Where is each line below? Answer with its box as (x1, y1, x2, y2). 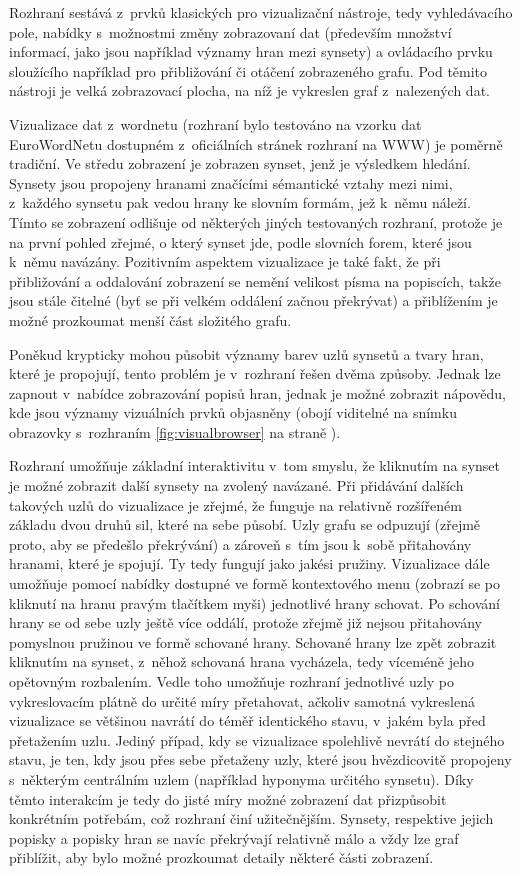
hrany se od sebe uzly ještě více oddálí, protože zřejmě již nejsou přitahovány (9, 612, 482, 633)
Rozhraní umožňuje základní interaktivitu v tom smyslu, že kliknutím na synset (9, 455, 500, 476)
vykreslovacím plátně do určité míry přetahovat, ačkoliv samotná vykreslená (9, 690, 475, 711)
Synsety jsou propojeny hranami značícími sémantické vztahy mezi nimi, (9, 172, 453, 193)
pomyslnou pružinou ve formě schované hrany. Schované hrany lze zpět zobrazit (9, 631, 497, 652)
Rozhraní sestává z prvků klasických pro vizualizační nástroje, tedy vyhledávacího (9, 2, 513, 22)
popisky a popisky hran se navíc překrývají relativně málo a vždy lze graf (9, 827, 459, 848)
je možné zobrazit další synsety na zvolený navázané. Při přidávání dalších (9, 475, 464, 496)
